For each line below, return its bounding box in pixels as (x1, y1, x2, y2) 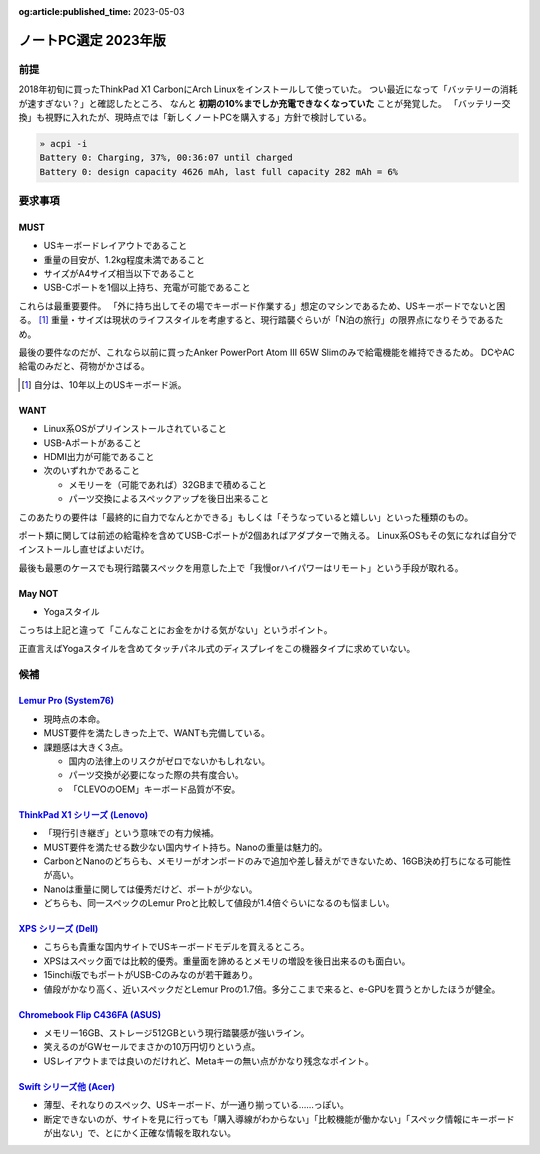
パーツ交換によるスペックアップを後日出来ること (68, 493, 270, 505)
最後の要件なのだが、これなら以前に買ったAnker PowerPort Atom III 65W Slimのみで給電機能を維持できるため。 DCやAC (18, 346, 515, 358)
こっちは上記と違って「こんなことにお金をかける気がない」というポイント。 (18, 624, 334, 636)
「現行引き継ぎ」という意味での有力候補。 (43, 827, 219, 839)
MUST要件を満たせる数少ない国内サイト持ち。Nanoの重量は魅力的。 (43, 841, 329, 853)
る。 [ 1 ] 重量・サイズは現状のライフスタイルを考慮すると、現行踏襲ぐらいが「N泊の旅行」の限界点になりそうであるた (18, 314, 504, 326)
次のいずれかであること (43, 465, 140, 477)
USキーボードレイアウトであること (43, 240, 188, 252)
